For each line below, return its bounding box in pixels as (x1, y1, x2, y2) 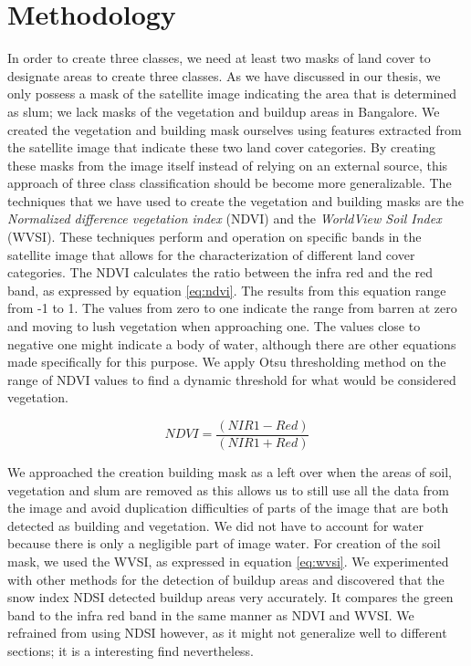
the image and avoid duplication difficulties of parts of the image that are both (7, 498, 449, 517)
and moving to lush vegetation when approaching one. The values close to (7, 317, 421, 336)
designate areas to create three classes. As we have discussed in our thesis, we (7, 66, 441, 85)
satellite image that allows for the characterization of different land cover (7, 245, 415, 264)
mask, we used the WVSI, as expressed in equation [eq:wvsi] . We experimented (7, 552, 449, 571)
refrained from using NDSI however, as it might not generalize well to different (7, 623, 447, 642)
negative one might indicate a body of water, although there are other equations (7, 334, 456, 353)
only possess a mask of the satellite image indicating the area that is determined (7, 84, 457, 103)
